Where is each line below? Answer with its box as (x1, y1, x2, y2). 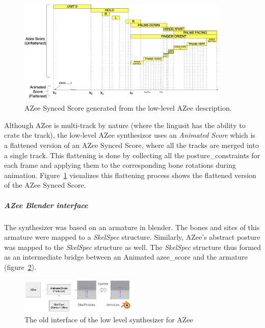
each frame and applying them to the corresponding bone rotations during (4, 160, 236, 170)
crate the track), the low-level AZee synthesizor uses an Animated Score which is (4, 130, 255, 140)
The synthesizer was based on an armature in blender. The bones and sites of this (4, 221, 260, 232)
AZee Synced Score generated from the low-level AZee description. (24, 103, 232, 113)
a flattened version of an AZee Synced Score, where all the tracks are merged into (4, 140, 259, 150)
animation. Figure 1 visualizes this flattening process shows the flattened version (4, 169, 256, 180)
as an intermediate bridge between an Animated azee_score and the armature (4, 251, 248, 262)
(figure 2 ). (4, 261, 37, 272)
